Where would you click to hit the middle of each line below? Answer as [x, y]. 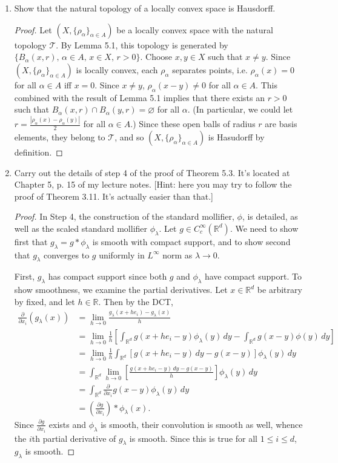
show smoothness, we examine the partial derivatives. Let [121, 290]
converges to [66, 254]
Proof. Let [33, 29]
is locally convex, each [117, 69]
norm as [177, 254]
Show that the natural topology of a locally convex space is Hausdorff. [145, 8]
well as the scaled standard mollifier [81, 228]
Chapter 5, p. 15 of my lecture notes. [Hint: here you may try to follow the [153, 184]
